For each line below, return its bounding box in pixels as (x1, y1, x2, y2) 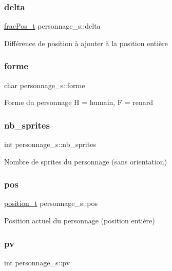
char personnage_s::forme (4, 79, 85, 90)
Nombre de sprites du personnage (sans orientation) (4, 156, 167, 166)
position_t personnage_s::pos (4, 198, 98, 209)
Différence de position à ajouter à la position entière (4, 37, 168, 48)
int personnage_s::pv (4, 257, 70, 267)
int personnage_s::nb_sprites (4, 139, 96, 150)
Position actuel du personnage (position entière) (4, 215, 155, 226)
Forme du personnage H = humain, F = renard (4, 97, 153, 108)
